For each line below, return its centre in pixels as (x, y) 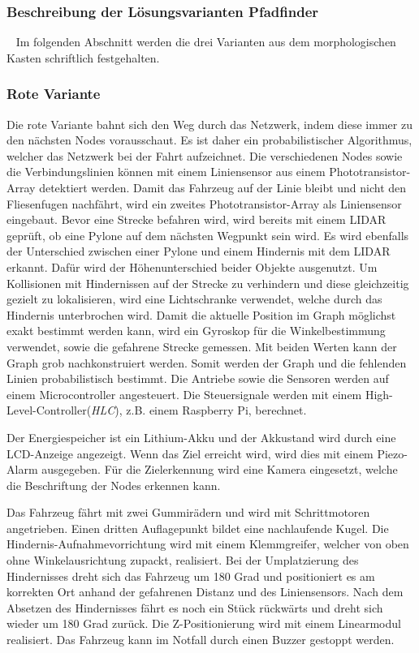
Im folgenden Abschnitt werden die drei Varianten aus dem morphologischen (206, 42)
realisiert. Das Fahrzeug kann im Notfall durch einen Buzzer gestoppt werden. (201, 640)
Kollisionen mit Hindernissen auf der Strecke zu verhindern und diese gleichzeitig (208, 283)
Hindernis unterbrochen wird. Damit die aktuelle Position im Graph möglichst (201, 314)
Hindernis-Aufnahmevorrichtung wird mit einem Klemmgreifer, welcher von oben (208, 544)
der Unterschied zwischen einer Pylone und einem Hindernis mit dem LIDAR (199, 251)
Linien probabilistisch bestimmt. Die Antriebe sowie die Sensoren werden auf (198, 378)
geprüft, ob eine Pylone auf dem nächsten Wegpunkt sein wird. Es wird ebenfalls (208, 235)
